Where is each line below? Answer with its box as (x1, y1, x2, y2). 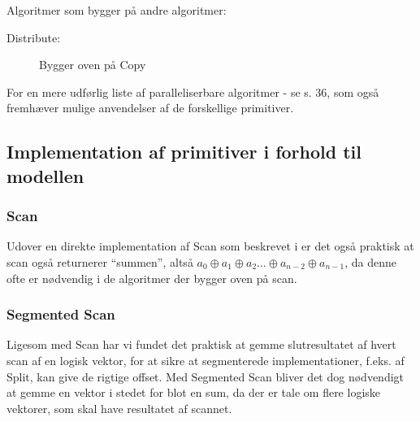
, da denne (344, 253, 396, 270)
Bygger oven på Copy (39, 56, 146, 73)
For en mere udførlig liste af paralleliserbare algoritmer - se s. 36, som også (6, 83, 379, 100)
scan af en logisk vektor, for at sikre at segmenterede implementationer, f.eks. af (6, 351, 405, 368)
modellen (6, 163, 84, 188)
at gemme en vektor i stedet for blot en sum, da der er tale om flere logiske (6, 384, 381, 401)
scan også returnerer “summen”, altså (6, 253, 193, 270)
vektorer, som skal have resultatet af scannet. (6, 399, 232, 416)
